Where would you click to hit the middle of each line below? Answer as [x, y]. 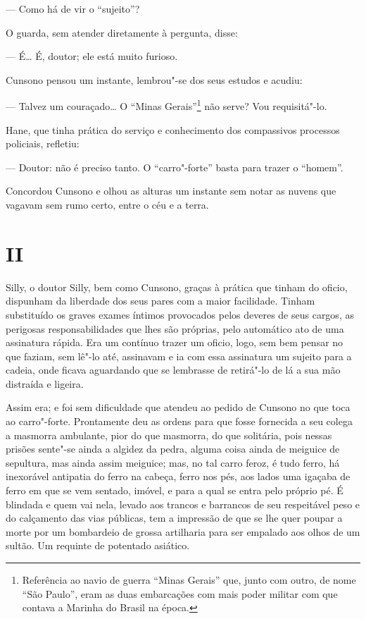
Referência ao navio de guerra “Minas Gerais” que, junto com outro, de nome [189, 580]
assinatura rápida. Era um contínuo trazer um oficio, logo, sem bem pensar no [175, 342]
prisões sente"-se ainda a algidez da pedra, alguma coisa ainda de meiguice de [173, 449]
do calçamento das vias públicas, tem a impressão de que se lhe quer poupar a [174, 518]
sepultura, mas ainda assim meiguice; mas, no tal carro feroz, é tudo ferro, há [173, 462]
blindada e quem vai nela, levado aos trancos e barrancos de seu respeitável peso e [183, 504]
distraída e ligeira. [45, 383]
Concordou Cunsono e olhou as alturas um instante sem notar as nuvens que [171, 191]
